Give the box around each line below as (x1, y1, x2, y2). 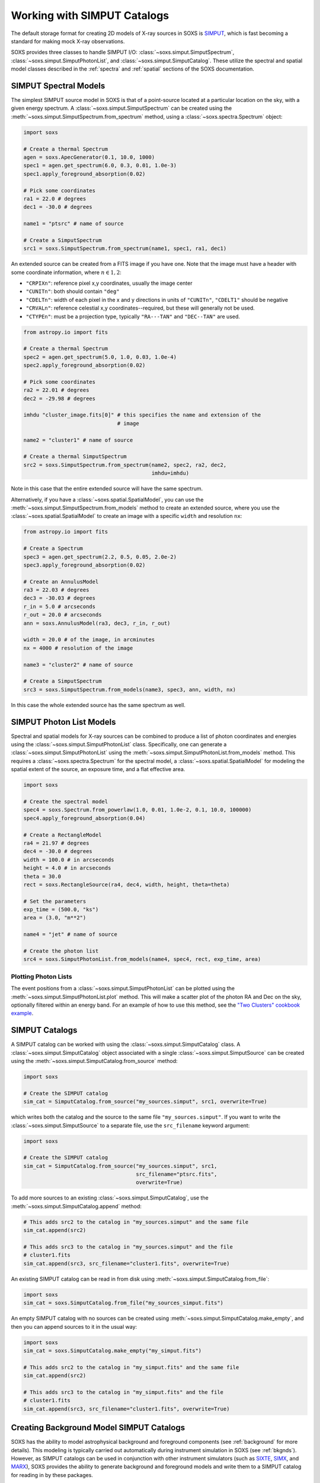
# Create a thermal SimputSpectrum (23, 453, 127, 460)
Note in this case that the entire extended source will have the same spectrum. (11, 485, 203, 492)
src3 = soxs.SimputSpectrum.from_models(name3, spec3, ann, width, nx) (23, 686, 236, 693)
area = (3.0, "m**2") (23, 914, 87, 921)
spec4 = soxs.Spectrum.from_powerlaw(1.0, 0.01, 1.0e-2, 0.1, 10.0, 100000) (23, 807, 252, 813)
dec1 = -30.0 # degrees (23, 203, 93, 211)
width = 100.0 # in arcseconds (23, 856, 115, 863)
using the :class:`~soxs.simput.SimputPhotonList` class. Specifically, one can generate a (11, 741, 227, 748)
